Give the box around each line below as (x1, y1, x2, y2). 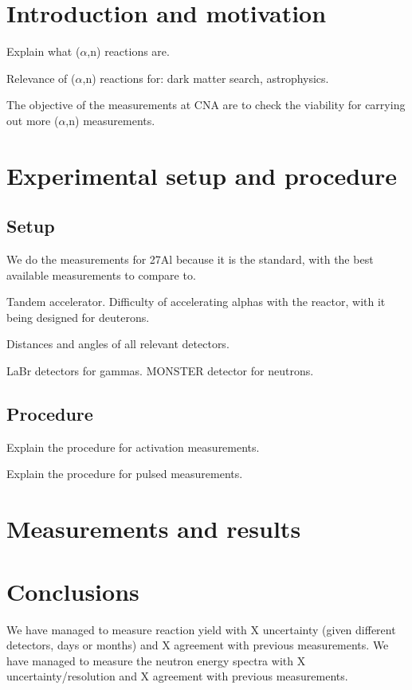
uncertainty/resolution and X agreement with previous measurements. (6, 668, 348, 684)
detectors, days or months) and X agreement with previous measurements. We (6, 637, 389, 653)
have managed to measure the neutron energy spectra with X (6, 652, 306, 668)
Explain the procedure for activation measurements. (6, 438, 260, 455)
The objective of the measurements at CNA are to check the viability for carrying (6, 96, 406, 113)
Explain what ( (6, 43, 80, 60)
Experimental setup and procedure (6, 159, 398, 191)
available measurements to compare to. (6, 266, 196, 283)
